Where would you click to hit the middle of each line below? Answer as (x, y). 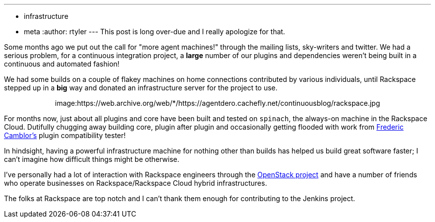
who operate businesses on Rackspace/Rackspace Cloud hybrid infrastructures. (136, 183)
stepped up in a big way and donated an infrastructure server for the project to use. (141, 88)
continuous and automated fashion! (62, 64)
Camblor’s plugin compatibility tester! (65, 135)
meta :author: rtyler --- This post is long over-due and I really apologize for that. (155, 32)
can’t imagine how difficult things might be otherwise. (92, 159)
